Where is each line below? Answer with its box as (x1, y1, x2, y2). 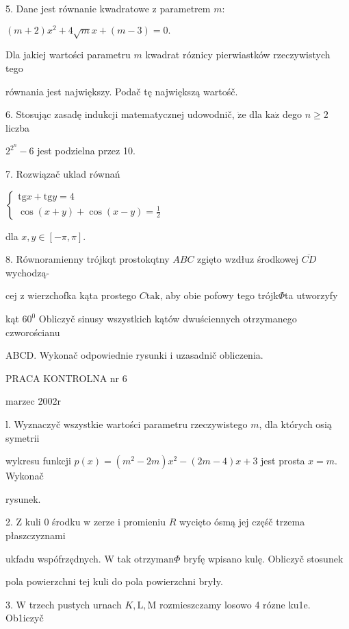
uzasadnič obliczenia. (176, 348, 263, 362)
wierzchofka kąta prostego (27, 288, 137, 302)
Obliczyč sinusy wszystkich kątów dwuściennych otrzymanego (38, 311, 297, 326)
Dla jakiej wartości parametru (5, 47, 131, 62)
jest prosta (261, 453, 305, 468)
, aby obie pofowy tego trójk (159, 288, 279, 302)
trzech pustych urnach (29, 597, 122, 611)
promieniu (123, 514, 166, 529)
